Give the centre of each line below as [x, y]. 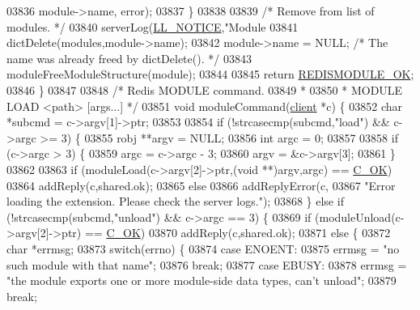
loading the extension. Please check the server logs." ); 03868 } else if [175, 201]
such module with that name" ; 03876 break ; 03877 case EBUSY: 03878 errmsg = [207, 264]
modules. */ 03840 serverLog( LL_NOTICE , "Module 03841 [153, 26]
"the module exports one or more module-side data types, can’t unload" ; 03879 [202, 280]
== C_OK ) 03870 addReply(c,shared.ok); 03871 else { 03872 [238, 233]
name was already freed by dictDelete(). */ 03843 [129, 58]
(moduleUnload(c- [360, 217]
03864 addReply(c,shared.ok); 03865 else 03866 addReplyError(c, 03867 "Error [201, 185]
